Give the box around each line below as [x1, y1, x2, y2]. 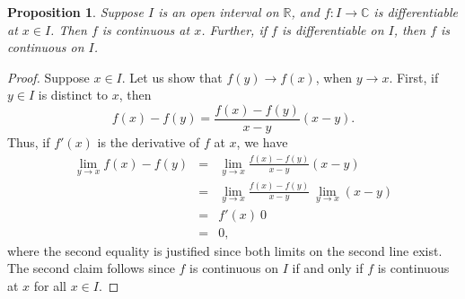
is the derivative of [97, 133, 200, 152]
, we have [236, 133, 288, 152]
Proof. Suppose [7, 67, 90, 86]
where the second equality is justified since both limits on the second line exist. [7, 241, 443, 259]
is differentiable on [281, 20, 384, 39]
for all [33, 277, 67, 295]
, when [315, 67, 353, 86]
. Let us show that [121, 67, 223, 86]
